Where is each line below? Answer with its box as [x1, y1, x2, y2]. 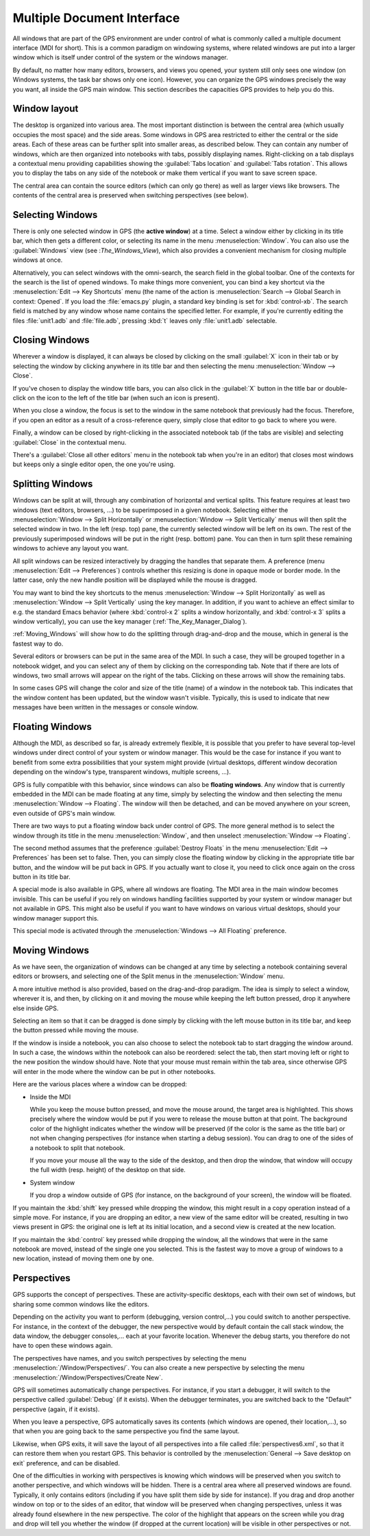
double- [325, 384, 348, 392]
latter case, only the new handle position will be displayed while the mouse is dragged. [12, 576, 258, 584]
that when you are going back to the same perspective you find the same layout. [12, 1427, 240, 1435]
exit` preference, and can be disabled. [12, 1459, 120, 1467]
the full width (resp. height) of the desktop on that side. [29, 1166, 186, 1174]
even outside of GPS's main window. [12, 809, 116, 817]
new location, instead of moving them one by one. [12, 1254, 154, 1263]
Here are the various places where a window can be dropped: [12, 1080, 188, 1088]
